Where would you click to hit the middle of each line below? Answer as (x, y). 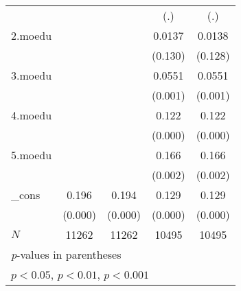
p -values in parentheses (66, 254)
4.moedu (32, 115)
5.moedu (32, 155)
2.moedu (32, 35)
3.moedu (32, 75)
